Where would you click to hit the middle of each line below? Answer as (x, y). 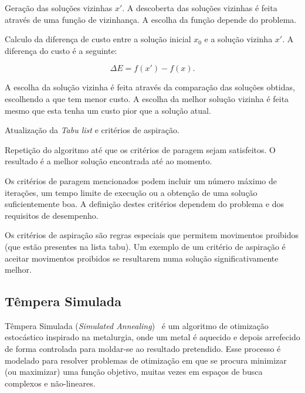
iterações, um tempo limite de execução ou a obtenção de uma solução (131, 192)
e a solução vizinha (238, 39)
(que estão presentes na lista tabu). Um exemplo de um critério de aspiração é (145, 246)
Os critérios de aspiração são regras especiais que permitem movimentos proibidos (152, 235)
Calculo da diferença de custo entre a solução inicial (98, 39)
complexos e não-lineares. (50, 383)
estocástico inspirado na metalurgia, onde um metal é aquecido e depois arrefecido (152, 337)
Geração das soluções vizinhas (59, 8)
